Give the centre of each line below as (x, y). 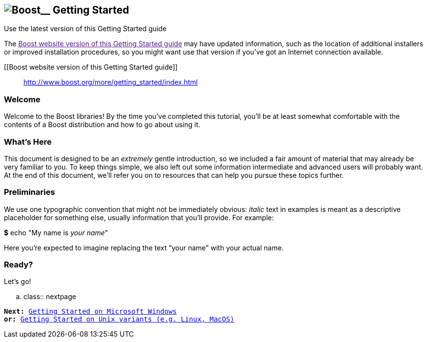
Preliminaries (30, 192)
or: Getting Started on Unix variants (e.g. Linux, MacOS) (119, 319)
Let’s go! (18, 282)
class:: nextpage (50, 297)
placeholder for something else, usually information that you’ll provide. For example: (139, 217)
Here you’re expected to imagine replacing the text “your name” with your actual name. (144, 247)
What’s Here (28, 142)
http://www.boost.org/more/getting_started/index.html (111, 82)
